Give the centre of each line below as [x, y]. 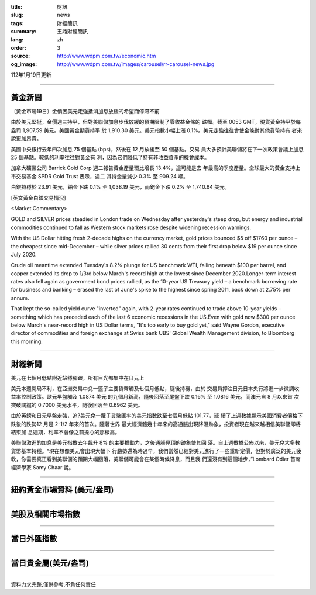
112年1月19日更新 [31, 75]
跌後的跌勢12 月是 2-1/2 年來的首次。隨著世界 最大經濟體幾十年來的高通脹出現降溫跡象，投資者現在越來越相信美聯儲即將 [156, 424]
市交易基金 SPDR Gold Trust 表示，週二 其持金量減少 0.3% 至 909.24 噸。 [99, 176]
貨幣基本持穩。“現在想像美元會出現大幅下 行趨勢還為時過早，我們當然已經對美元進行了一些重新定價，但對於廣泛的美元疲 [156, 451]
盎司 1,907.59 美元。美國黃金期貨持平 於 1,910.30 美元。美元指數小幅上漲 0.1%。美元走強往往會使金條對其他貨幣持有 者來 [157, 130]
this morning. [27, 341]
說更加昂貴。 [26, 139]
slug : [17, 15]
